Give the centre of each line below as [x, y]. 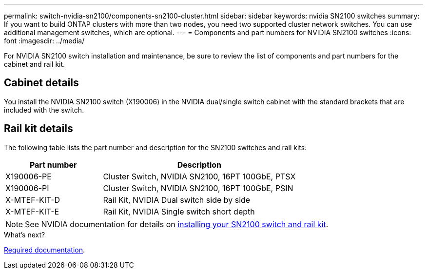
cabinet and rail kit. [35, 64]
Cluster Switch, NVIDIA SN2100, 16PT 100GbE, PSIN [198, 188]
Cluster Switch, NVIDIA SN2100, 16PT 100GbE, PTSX [199, 176]
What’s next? [25, 234]
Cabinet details [41, 83]
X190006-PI [27, 188]
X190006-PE [29, 176]
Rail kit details [39, 129]
